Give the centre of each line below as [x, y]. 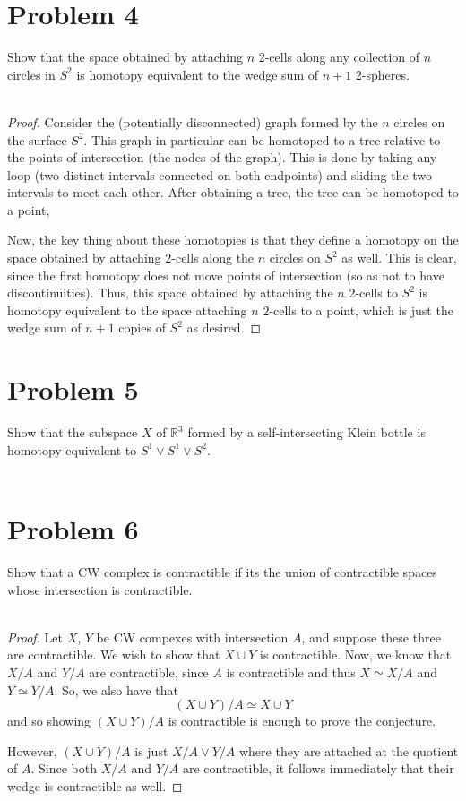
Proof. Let [35, 637]
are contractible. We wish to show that [114, 655]
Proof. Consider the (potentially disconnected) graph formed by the [193, 121]
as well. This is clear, [399, 258]
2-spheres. [382, 74]
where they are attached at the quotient [349, 750]
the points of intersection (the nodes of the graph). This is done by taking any [222, 157]
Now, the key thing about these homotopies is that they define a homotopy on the [233, 240]
